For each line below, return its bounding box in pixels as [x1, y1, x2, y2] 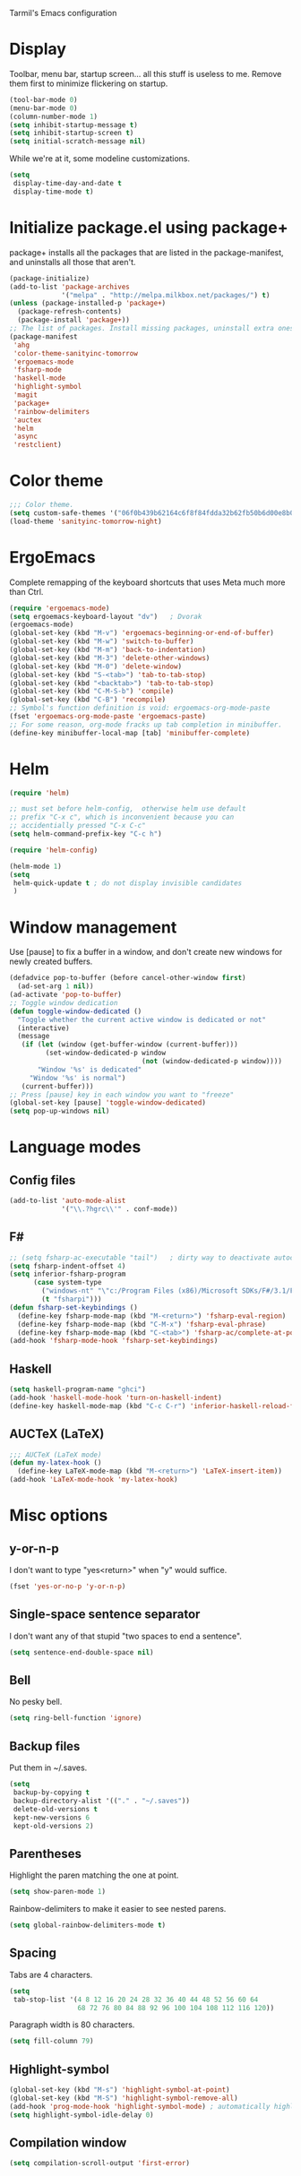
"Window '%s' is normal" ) [29, 1073, 126, 1082]
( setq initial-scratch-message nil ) [9, 137, 146, 146]
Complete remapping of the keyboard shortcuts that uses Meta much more [9, 577, 286, 588]
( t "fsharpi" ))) [41, 1294, 102, 1304]
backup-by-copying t [13, 1788, 90, 1797]
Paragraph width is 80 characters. [9, 2019, 135, 2030]
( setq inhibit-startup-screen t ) [9, 129, 134, 138]
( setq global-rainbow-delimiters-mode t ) [9, 1921, 167, 1930]
